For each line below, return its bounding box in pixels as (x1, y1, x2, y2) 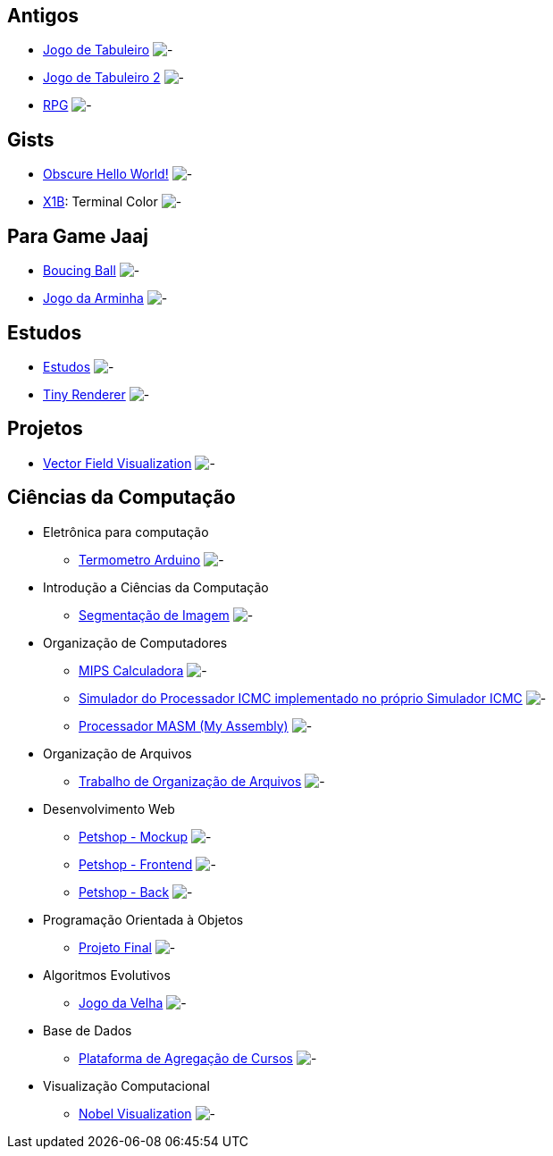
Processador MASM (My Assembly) (79, 717, 289, 733)
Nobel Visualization (79, 1105, 192, 1121)
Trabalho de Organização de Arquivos (79, 773, 302, 789)
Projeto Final (79, 939, 152, 955)
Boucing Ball (43, 263, 116, 279)
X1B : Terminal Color (43, 194, 158, 210)
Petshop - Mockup (79, 828, 188, 844)
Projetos (7, 417, 83, 440)
